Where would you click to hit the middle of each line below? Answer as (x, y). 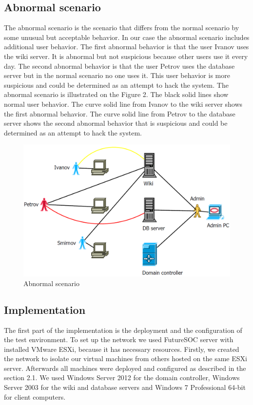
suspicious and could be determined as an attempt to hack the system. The (116, 85)
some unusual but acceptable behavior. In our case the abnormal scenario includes (127, 37)
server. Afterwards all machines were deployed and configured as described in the (125, 368)
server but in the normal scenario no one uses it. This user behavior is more (117, 75)
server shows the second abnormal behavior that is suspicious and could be (116, 123)
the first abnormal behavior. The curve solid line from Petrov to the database (120, 113)
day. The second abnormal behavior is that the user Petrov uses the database (119, 66)
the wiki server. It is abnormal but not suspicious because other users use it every (126, 56)
